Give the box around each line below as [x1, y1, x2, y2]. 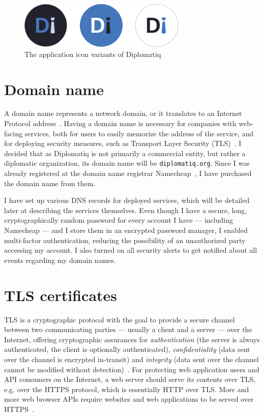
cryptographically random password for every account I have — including [4, 215, 233, 225]
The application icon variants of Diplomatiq [24, 48, 161, 59]
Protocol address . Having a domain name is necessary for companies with [4, 118, 237, 129]
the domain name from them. [4, 177, 96, 188]
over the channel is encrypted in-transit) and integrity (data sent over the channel [4, 353, 259, 364]
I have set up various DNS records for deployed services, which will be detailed [4, 195, 250, 205]
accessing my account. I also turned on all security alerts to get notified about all [4, 245, 257, 255]
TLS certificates [4, 284, 118, 305]
